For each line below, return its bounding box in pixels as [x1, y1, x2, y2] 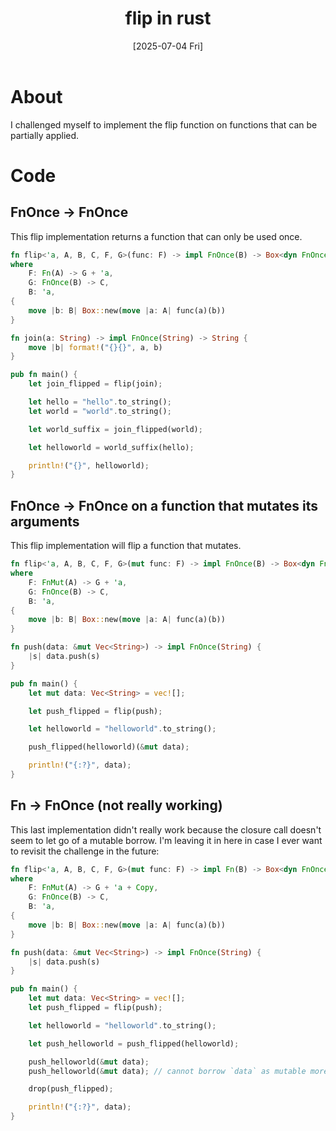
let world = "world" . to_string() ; [28, 406, 172, 416]
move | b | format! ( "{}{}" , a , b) [28, 342, 163, 352]
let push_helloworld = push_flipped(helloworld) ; [28, 1038, 240, 1049]
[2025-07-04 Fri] [132, 40, 204, 52]
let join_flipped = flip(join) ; [28, 379, 163, 389]
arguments [10, 513, 80, 530]
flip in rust [124, 7, 212, 30]
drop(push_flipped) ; [28, 1084, 114, 1094]
